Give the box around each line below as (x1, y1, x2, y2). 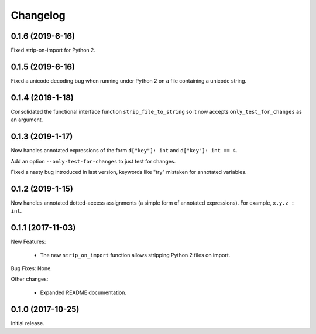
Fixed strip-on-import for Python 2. (11, 47, 96, 54)
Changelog (11, 9, 66, 22)
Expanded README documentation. (40, 289, 127, 296)
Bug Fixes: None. (11, 264, 52, 272)
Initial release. (11, 319, 44, 326)
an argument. (11, 116, 43, 123)
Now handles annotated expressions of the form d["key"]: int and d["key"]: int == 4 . (11, 147, 238, 154)
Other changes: (11, 275, 49, 282)
